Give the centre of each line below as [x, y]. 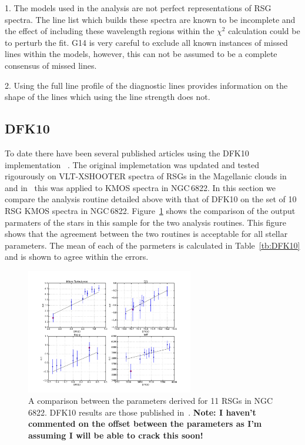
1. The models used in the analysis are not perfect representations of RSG [138, 8]
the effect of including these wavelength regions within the [110, 31]
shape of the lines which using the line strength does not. [108, 97]
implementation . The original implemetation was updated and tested [132, 164]
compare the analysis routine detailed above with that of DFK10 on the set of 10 [151, 199]
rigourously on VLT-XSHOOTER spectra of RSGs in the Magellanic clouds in [146, 176]
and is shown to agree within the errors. [77, 257]
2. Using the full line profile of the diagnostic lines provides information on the [146, 85]
